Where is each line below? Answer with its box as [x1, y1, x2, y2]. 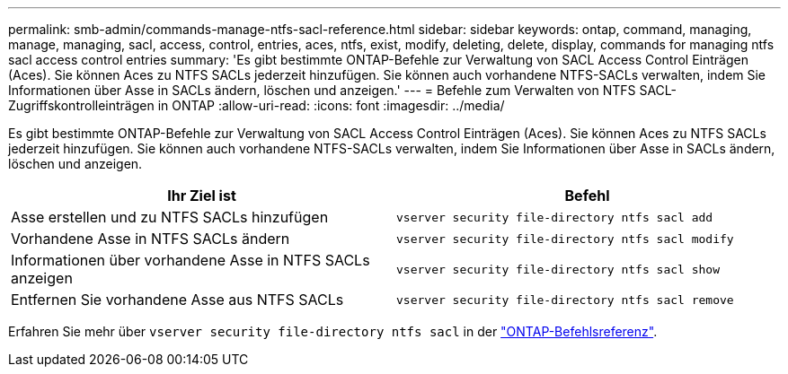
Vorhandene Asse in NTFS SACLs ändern [11, 230, 290, 248]
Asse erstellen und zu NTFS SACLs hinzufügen [11, 208, 329, 226]
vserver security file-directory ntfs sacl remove [396, 292, 734, 307]
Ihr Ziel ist [167, 187, 236, 204]
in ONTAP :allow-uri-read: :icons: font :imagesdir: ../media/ [157, 98, 505, 113]
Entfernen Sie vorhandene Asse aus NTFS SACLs [11, 291, 344, 309]
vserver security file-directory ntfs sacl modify [396, 231, 734, 246]
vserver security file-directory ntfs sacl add [396, 210, 713, 224]
